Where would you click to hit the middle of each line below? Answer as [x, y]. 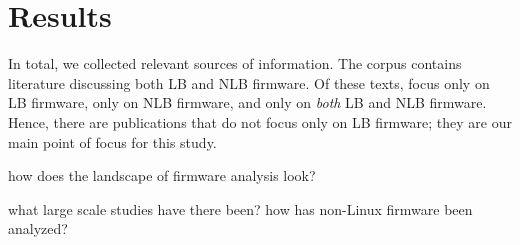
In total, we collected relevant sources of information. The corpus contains [235, 63]
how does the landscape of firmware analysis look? [162, 175]
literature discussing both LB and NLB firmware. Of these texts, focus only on [249, 82]
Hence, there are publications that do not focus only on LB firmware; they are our [260, 121]
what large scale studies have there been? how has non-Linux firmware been [240, 208]
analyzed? [38, 228]
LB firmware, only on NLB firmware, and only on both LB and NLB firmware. [247, 102]
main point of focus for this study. [112, 141]
